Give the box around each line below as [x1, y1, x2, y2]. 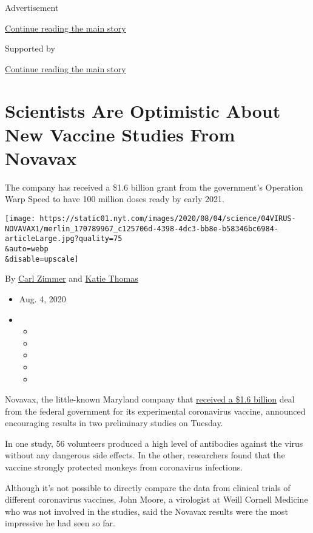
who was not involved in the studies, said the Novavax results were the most [5, 504, 288, 517]
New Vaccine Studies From [5, 121, 235, 146]
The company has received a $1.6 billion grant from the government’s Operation [5, 180, 303, 193]
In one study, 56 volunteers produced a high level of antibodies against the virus [5, 436, 303, 449]
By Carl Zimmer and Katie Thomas [5, 272, 138, 285]
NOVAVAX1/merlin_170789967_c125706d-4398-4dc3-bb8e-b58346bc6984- [5, 224, 279, 233]
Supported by [5, 42, 55, 55]
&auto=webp [5, 245, 49, 254]
